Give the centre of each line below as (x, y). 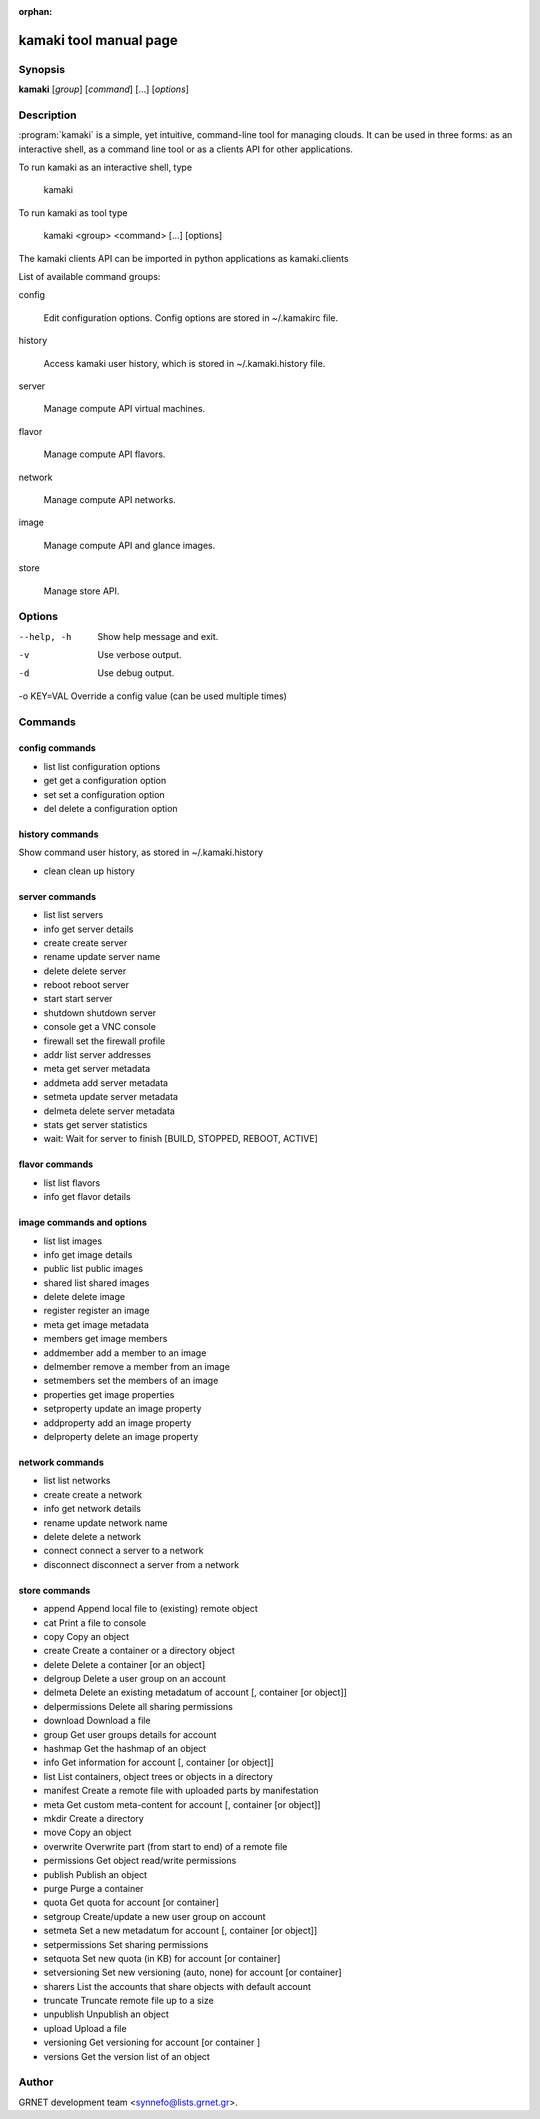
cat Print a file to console (95, 1622)
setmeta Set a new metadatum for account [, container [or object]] (180, 1931)
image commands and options (82, 1222)
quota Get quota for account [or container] (131, 1902)
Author (36, 2082)
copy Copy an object (86, 1636)
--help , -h (45, 636)
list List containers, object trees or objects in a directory (158, 1776)
